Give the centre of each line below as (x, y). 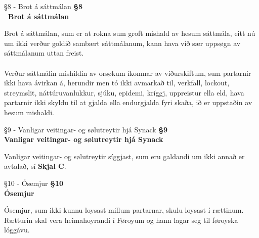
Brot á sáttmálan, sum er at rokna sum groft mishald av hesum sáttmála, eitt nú (130, 33)
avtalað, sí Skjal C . (35, 166)
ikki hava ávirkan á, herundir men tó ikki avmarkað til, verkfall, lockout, (117, 83)
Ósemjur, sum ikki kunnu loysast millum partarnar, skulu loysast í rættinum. (124, 210)
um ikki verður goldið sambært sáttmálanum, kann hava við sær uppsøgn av (122, 43)
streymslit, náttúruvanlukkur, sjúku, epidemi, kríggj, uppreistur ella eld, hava (124, 92)
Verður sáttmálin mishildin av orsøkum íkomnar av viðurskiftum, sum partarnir (128, 73)
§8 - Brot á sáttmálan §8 (44, 6)
